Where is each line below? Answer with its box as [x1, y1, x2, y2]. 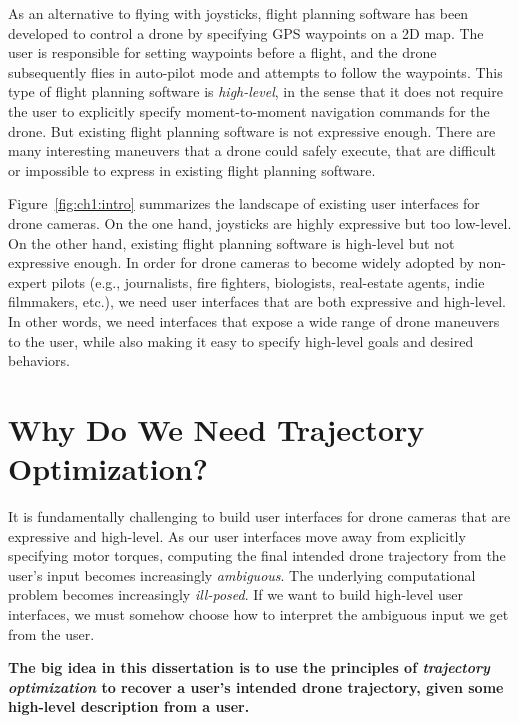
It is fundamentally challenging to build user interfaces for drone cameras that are [8, 506, 511, 526]
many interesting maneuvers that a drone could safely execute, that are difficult [8, 140, 497, 161]
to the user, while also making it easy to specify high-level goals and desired [8, 330, 474, 351]
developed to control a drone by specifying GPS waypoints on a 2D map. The [8, 22, 484, 43]
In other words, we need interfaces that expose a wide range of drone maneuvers [8, 310, 500, 331]
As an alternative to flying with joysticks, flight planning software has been [8, 3, 469, 23]
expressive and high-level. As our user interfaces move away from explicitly [8, 525, 466, 546]
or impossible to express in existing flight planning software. [8, 159, 376, 180]
